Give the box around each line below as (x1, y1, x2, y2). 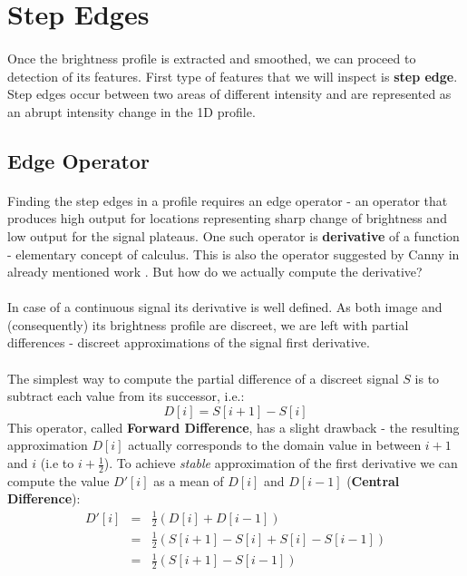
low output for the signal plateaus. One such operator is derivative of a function (7, 226, 460, 245)
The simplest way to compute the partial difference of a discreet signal (7, 368, 399, 387)
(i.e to (40, 454, 74, 473)
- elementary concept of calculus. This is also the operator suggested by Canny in (7, 244, 460, 263)
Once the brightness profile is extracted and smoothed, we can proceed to (7, 48, 416, 67)
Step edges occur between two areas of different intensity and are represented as (7, 84, 452, 103)
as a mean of (153, 471, 224, 490)
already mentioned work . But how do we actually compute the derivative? (7, 262, 423, 281)
